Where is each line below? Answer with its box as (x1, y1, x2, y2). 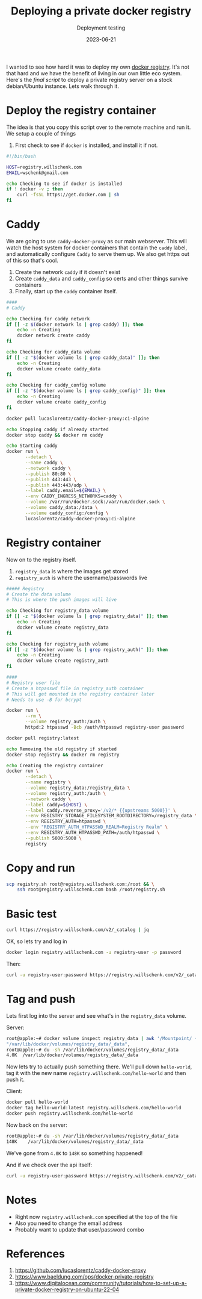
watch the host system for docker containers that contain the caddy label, (6, 244, 188, 251)
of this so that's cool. (6, 257, 58, 264)
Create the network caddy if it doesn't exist (14, 268, 121, 275)
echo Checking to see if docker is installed (6, 181, 122, 187)
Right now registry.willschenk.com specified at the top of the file (14, 1213, 179, 1220)
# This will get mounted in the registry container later (6, 691, 155, 697)
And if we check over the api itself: (6, 1161, 93, 1168)
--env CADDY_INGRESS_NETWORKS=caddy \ (25, 493, 122, 499)
